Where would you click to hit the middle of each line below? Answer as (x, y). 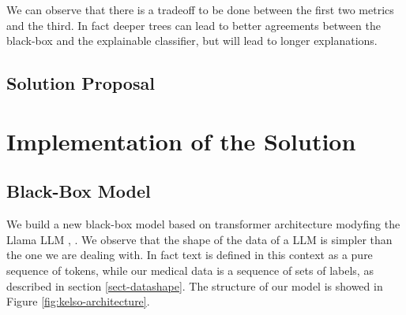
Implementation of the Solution (181, 141)
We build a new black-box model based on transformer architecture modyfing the (203, 224)
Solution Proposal (81, 83)
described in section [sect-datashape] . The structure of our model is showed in (195, 285)
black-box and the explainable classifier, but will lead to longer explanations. (192, 41)
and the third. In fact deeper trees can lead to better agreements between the (194, 25)
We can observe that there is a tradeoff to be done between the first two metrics (200, 9)
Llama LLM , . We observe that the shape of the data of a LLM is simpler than (199, 239)
